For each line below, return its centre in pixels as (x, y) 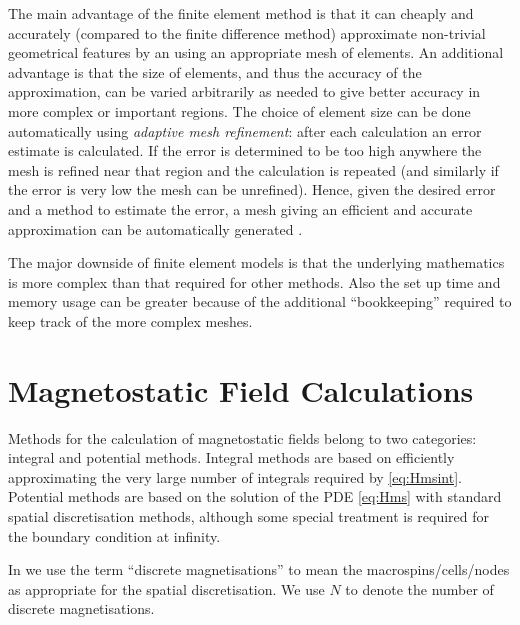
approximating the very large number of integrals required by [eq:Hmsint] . (235, 476)
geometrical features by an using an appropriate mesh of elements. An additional (256, 52)
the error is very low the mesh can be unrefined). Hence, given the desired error (252, 189)
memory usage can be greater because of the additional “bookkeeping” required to (260, 301)
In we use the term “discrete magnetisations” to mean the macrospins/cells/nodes (259, 569)
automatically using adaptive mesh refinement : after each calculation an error (245, 130)
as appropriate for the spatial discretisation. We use (166, 588)
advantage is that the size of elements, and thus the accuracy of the (215, 71)
